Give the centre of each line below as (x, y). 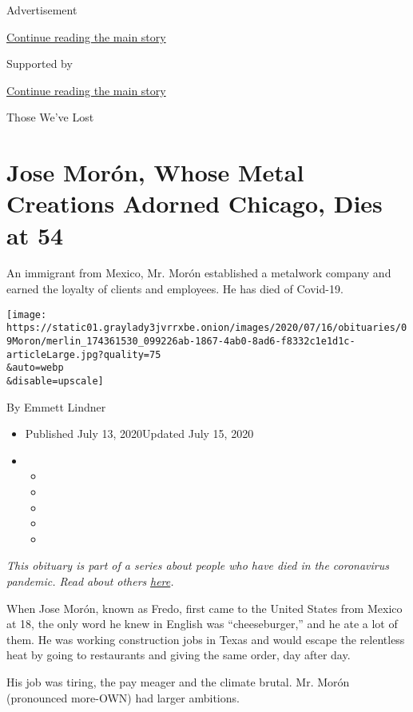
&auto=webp (35, 368)
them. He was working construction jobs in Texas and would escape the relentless (206, 639)
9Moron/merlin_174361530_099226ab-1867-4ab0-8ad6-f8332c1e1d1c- (181, 341)
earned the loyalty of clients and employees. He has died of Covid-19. (175, 289)
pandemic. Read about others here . (90, 581)
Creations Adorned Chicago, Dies (195, 203)
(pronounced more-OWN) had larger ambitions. (123, 697)
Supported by (40, 64)
